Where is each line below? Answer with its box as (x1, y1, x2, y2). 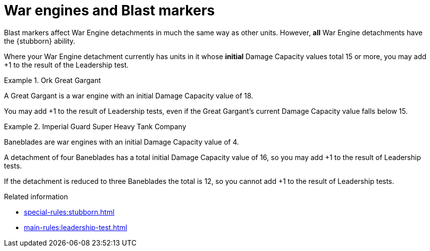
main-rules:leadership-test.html (24, 223, 127, 232)
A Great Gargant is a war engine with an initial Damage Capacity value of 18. (4, 91, 253, 100)
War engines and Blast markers (4, 2, 215, 19)
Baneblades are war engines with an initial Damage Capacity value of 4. (4, 137, 239, 146)
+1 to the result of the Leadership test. (4, 60, 129, 69)
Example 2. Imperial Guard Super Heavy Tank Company (4, 122, 187, 131)
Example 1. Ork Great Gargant (4, 76, 101, 84)
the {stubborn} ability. (4, 36, 76, 45)
